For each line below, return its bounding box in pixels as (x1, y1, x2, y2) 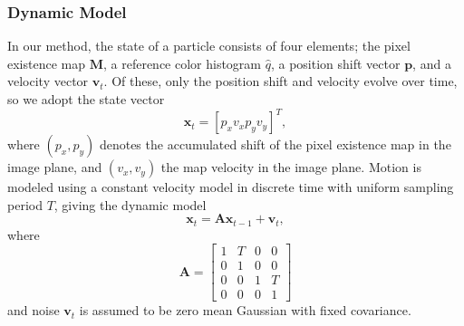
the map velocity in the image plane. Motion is (160, 158, 421, 177)
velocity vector (7, 72, 89, 91)
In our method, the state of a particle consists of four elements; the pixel (7, 36, 411, 55)
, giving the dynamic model (53, 195, 207, 214)
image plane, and (7, 158, 102, 177)
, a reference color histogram (102, 53, 262, 72)
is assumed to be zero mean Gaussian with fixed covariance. (79, 301, 411, 320)
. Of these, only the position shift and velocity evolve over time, (103, 72, 458, 91)
